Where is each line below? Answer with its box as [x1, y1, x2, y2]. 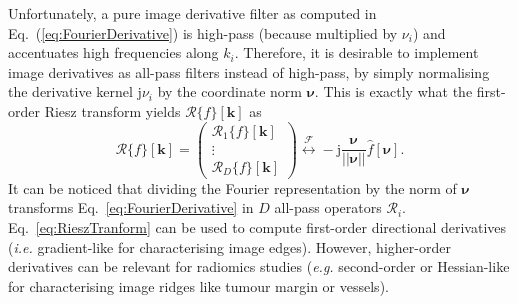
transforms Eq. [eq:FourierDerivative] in [8, 197, 254, 218]
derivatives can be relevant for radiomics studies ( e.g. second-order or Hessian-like [8, 256, 510, 277]
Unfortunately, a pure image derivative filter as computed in [8, 3, 377, 23]
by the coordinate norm [157, 81, 302, 102]
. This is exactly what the [314, 81, 473, 102]
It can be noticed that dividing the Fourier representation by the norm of [8, 177, 457, 198]
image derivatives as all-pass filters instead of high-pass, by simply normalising [8, 61, 490, 82]
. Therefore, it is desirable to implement [234, 42, 479, 63]
